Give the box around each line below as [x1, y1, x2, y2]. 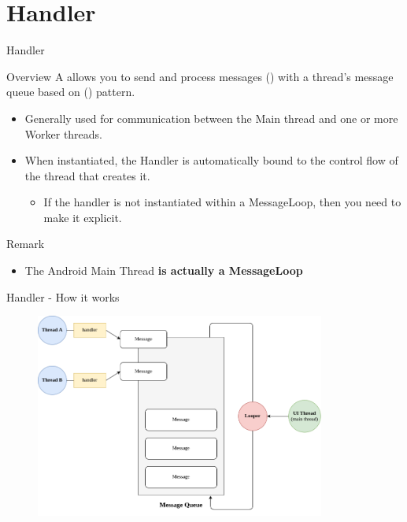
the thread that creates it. [24, 167, 150, 183]
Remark [6, 235, 45, 252]
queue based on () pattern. [6, 83, 135, 100]
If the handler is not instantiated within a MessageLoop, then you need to [43, 194, 401, 210]
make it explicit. [43, 209, 122, 225]
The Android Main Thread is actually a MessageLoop [24, 262, 303, 279]
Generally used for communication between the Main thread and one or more [24, 109, 398, 126]
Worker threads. [24, 125, 103, 142]
